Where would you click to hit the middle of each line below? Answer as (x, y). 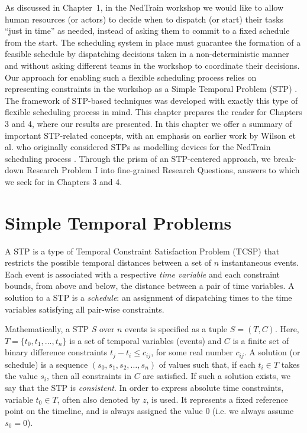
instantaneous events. (260, 262)
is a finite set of (261, 340)
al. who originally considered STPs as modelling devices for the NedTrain (138, 147)
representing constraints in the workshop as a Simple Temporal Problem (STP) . (151, 89)
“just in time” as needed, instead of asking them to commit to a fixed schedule (147, 31)
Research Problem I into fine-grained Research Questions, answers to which (163, 170)
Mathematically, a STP (47, 329)
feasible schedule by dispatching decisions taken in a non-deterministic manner (147, 54)
